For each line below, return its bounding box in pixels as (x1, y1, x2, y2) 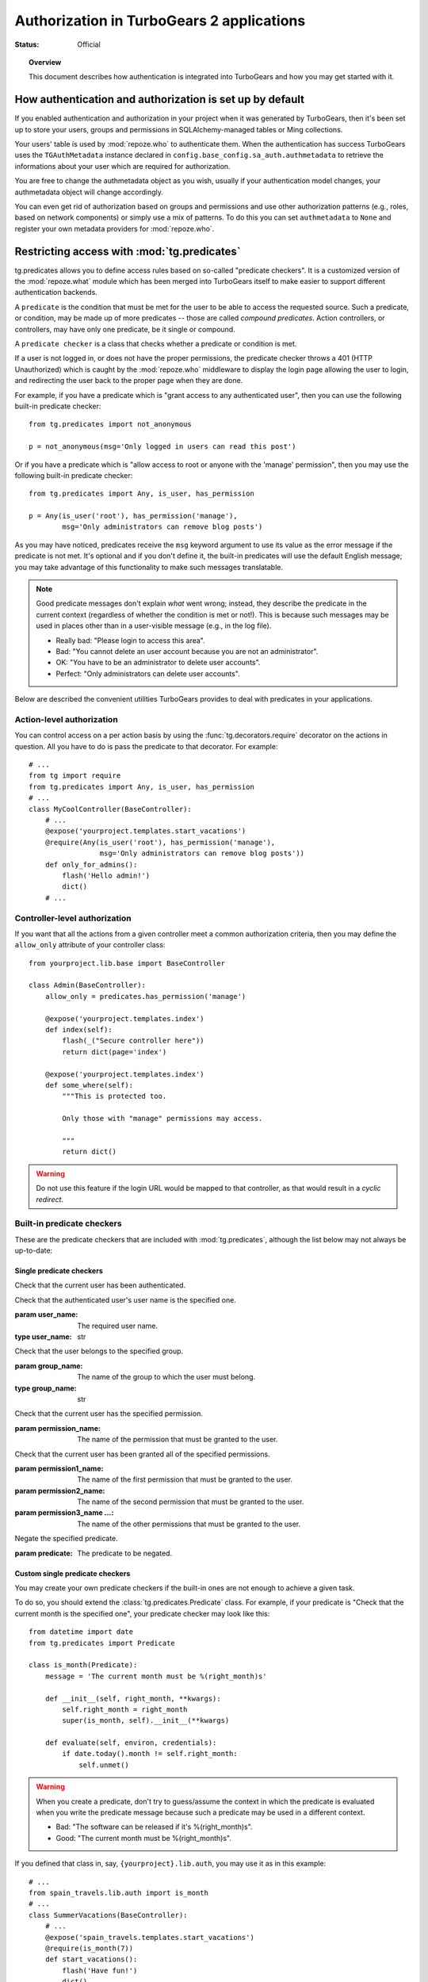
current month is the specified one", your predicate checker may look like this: (14, 1609, 270, 1618)
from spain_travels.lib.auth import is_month (29, 1888, 209, 1897)
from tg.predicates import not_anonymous (29, 420, 192, 429)
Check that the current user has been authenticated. (14, 1280, 186, 1290)
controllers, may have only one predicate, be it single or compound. (14, 324, 235, 334)
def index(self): (44, 1025, 113, 1035)
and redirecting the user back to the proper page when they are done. (14, 376, 243, 385)
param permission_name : (14, 1423, 101, 1433)
